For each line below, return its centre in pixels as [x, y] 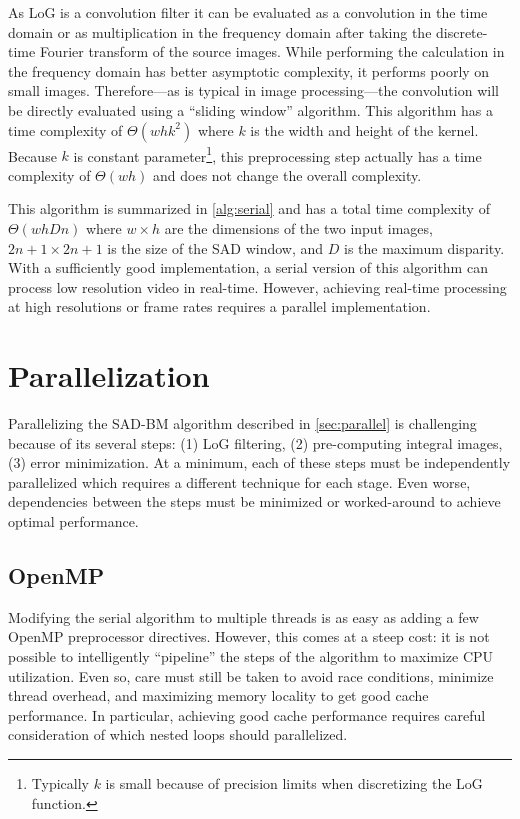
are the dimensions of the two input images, [298, 228]
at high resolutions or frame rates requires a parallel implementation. [219, 306]
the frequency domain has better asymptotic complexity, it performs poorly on [249, 70]
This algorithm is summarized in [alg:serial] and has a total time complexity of [249, 208]
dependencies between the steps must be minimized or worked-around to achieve [254, 501]
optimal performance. [73, 521]
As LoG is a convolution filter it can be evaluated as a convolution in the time [248, 12]
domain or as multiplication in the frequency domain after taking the [220, 31]
